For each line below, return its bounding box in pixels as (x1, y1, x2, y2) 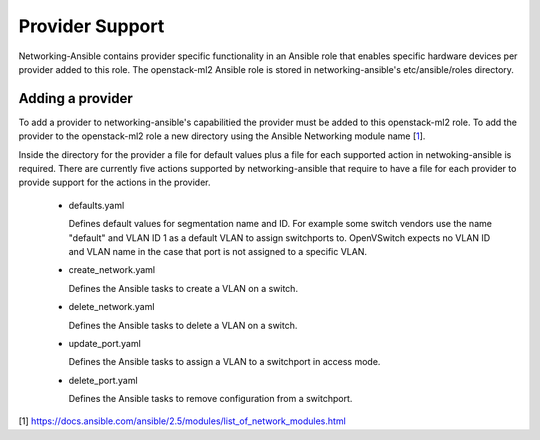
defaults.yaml (68, 199, 125, 211)
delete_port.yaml (68, 374, 139, 386)
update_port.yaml (68, 337, 142, 349)
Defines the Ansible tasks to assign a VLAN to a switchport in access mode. (68, 356, 381, 368)
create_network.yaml (68, 264, 155, 276)
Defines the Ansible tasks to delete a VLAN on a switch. (68, 319, 298, 331)
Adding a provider (18, 90, 134, 107)
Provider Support (18, 15, 165, 37)
